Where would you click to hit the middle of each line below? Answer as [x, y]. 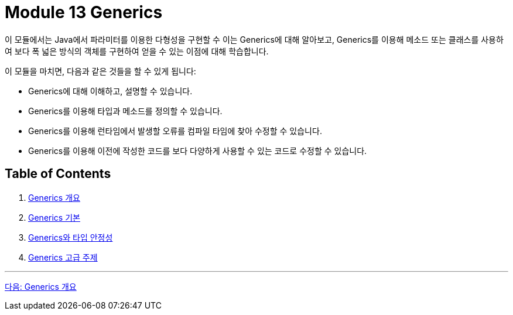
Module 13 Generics [84, 12]
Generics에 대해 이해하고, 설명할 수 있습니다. [110, 91]
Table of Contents [58, 174]
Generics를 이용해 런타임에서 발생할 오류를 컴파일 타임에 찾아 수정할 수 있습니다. [175, 131]
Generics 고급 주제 [63, 257]
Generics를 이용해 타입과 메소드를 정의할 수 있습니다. [125, 111]
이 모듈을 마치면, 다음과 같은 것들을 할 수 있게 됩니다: [100, 71]
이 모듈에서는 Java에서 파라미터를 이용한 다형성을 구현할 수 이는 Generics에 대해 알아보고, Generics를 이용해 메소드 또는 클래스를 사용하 [254, 39]
